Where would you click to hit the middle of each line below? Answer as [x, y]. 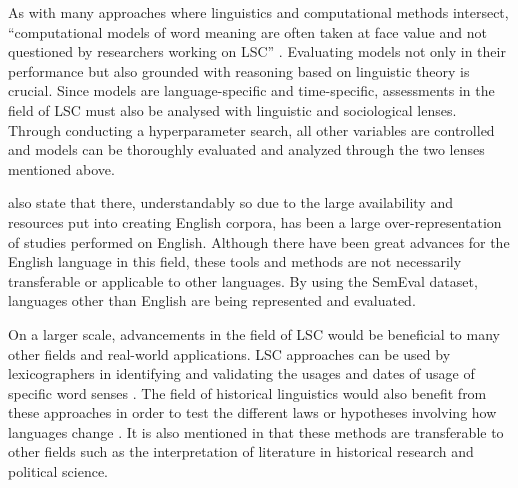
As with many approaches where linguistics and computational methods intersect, [258, 12]
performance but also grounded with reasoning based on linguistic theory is [239, 70]
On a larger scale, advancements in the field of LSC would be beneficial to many [254, 333]
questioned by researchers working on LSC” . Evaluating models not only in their [257, 51]
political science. [58, 471]
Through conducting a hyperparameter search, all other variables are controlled [251, 129]
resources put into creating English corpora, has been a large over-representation [255, 221]
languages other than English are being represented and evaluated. [212, 300]
